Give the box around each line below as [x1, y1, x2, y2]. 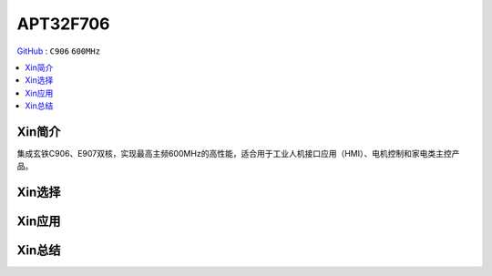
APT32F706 [16, 14, 110, 34]
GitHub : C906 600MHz [16, 46, 100, 56]
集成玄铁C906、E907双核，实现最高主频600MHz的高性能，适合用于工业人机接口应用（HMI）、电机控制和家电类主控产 [16, 148, 460, 159]
